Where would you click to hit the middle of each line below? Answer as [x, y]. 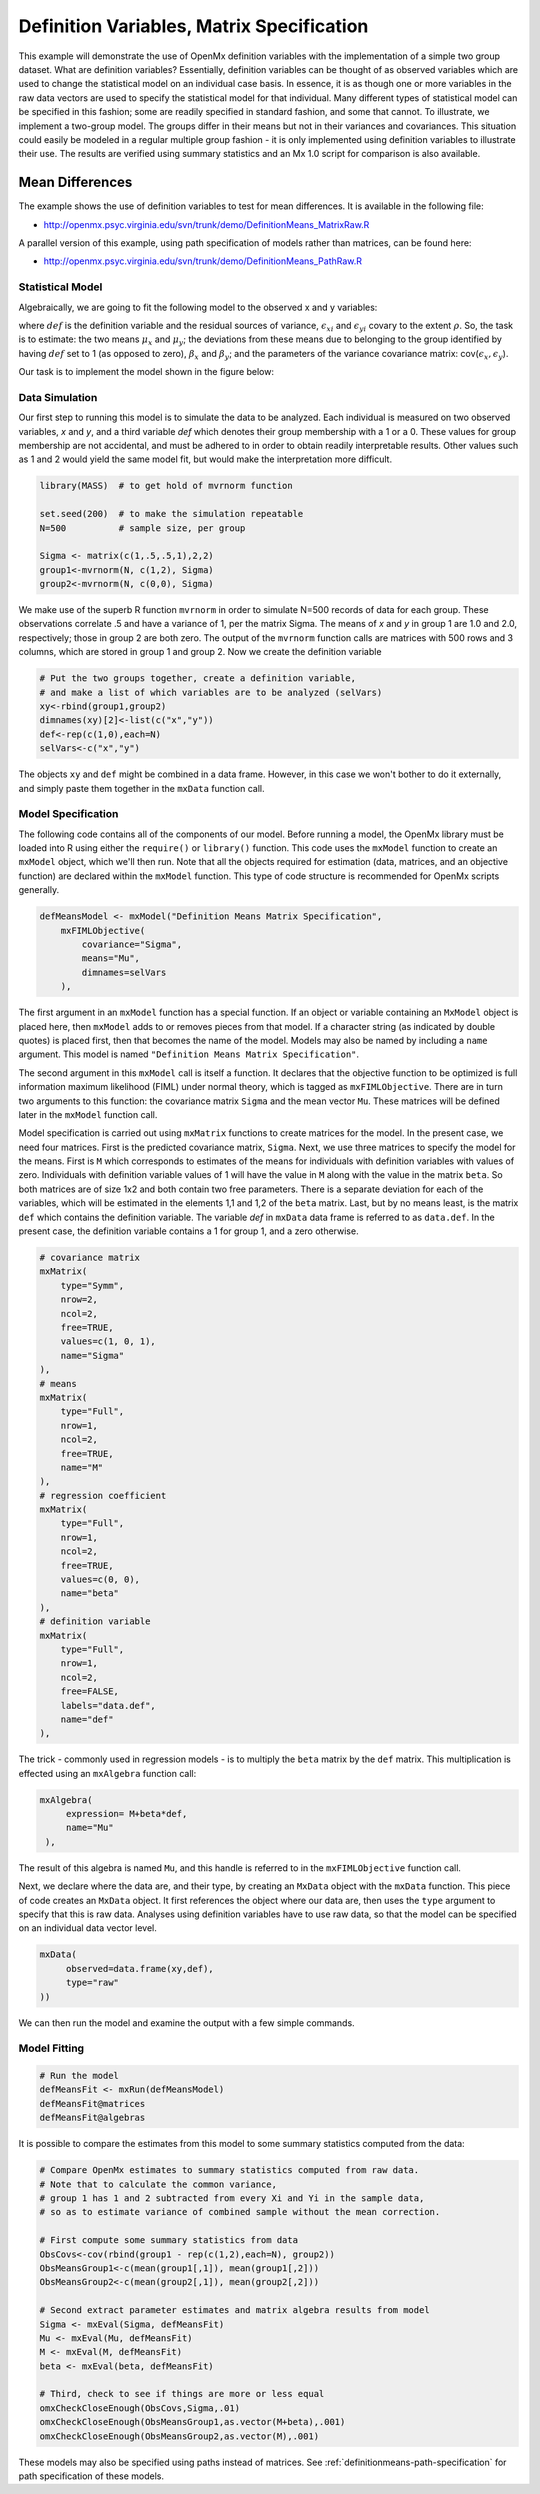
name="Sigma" [92, 1355]
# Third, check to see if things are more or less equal [182, 2394]
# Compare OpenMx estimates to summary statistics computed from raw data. [229, 2170]
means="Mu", [110, 958]
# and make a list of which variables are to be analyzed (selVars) [211, 692]
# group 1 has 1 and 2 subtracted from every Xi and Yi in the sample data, [232, 2198]
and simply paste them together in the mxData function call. [141, 788]
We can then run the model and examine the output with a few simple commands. [186, 2022]
